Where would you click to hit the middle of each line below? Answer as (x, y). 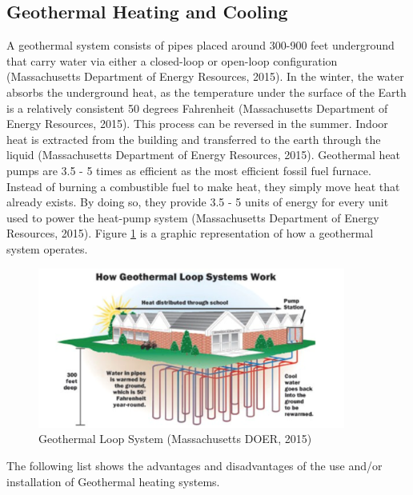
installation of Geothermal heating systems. (113, 481)
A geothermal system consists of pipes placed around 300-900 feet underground (200, 45)
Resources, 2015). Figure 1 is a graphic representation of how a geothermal (190, 233)
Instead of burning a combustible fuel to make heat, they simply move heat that (203, 186)
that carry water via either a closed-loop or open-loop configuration (172, 60)
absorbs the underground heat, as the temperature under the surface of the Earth (206, 92)
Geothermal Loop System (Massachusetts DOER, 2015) (175, 439)
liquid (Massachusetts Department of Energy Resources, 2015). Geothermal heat (204, 155)
